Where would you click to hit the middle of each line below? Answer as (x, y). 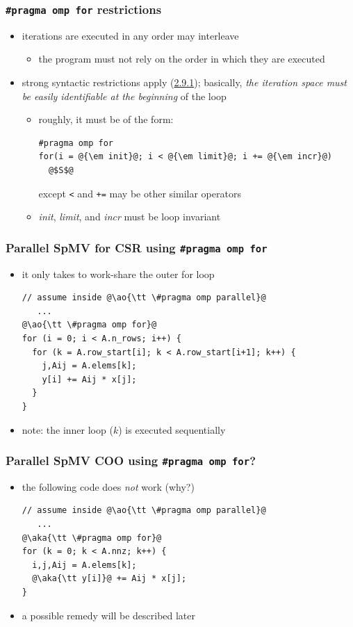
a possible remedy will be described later (109, 615)
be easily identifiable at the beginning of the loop (124, 96)
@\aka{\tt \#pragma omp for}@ (92, 538)
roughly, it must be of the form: (106, 119)
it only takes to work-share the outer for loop (118, 274)
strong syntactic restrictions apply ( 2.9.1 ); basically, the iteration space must (184, 82)
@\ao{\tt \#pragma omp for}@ (89, 325)
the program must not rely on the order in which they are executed (182, 59)
